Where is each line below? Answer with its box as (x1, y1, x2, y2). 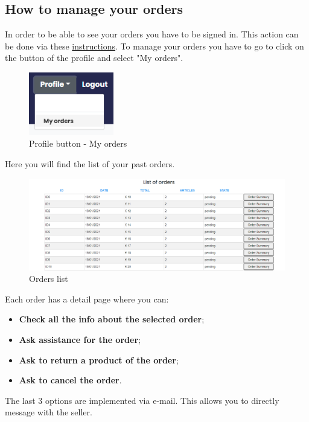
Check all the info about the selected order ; (19, 313, 205, 325)
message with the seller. (5, 406, 92, 418)
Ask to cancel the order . (19, 374, 122, 386)
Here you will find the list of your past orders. (5, 158, 175, 170)
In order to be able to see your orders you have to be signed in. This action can (5, 28, 299, 40)
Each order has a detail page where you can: (5, 292, 169, 305)
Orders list (29, 272, 68, 285)
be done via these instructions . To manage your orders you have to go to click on (5, 39, 304, 52)
